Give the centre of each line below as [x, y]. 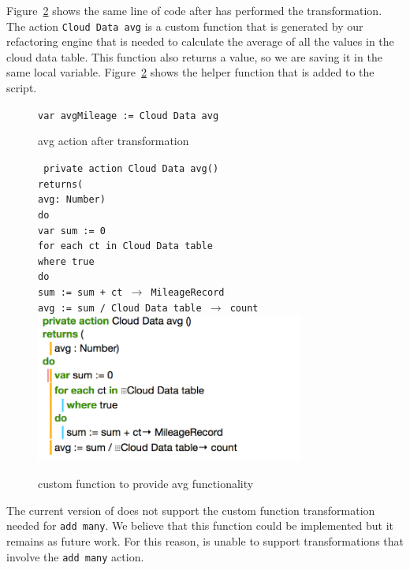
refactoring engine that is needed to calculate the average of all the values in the [200, 41]
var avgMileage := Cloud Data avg [129, 115]
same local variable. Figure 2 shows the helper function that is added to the [190, 72]
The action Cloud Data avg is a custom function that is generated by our [185, 26]
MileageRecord [188, 293]
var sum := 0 [72, 231]
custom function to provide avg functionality [146, 484]
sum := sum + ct [80, 293]
